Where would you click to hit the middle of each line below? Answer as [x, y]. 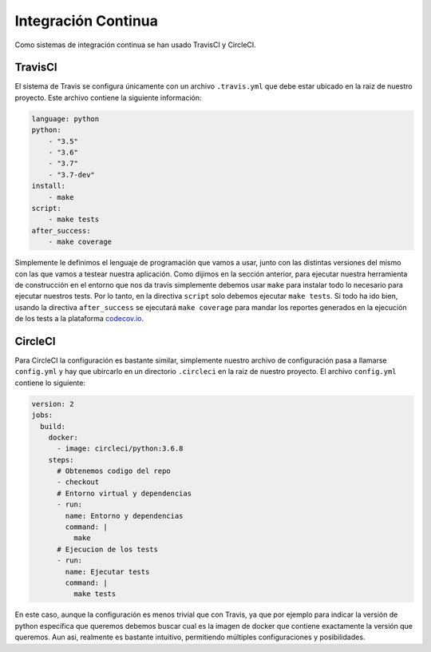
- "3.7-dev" [72, 175]
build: [53, 426]
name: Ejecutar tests [107, 572]
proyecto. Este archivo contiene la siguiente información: [109, 97]
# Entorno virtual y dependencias [124, 493]
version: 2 [53, 404]
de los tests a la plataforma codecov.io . [79, 319]
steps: [61, 460]
